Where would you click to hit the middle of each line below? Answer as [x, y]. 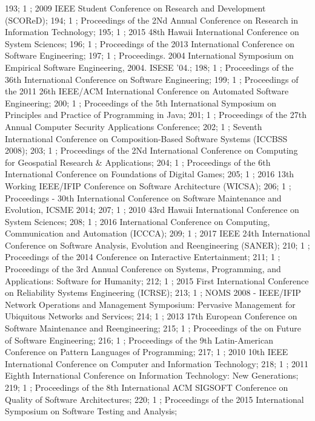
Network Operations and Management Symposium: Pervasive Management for [150, 304]
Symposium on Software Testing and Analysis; [91, 411]
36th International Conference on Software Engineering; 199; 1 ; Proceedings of [152, 79]
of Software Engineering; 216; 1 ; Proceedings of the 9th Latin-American [139, 340]
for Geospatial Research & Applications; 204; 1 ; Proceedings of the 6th [138, 162]
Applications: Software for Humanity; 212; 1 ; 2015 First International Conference [157, 280]
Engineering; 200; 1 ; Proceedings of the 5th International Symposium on [141, 103]
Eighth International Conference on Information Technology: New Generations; [152, 375]
